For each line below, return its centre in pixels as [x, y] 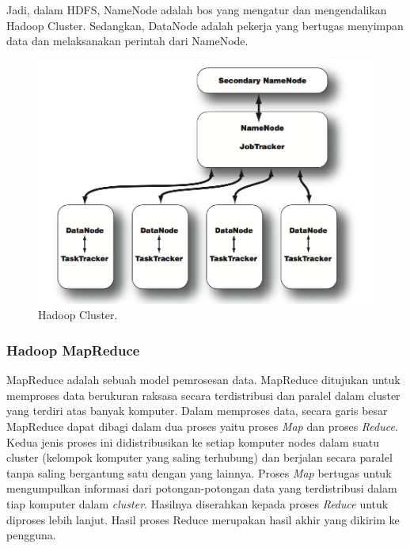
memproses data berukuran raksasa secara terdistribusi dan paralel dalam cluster [203, 395]
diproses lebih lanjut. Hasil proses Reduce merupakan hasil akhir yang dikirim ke [203, 519]
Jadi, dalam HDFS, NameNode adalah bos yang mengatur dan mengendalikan [197, 10]
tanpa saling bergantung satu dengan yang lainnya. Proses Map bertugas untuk [199, 472]
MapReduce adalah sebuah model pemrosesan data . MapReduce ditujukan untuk [203, 380]
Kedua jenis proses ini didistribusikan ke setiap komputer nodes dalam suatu [193, 441]
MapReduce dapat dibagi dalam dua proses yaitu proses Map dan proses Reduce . [202, 426]
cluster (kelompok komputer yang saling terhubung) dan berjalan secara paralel [199, 457]
